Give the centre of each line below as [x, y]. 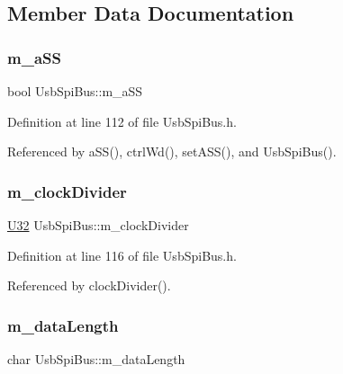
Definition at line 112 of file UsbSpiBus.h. [122, 121]
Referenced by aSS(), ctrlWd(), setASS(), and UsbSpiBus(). [172, 151]
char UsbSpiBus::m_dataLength [96, 359]
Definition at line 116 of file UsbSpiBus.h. [122, 255]
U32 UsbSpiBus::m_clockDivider [98, 225]
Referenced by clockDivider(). [89, 285]
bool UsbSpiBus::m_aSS [75, 91]
